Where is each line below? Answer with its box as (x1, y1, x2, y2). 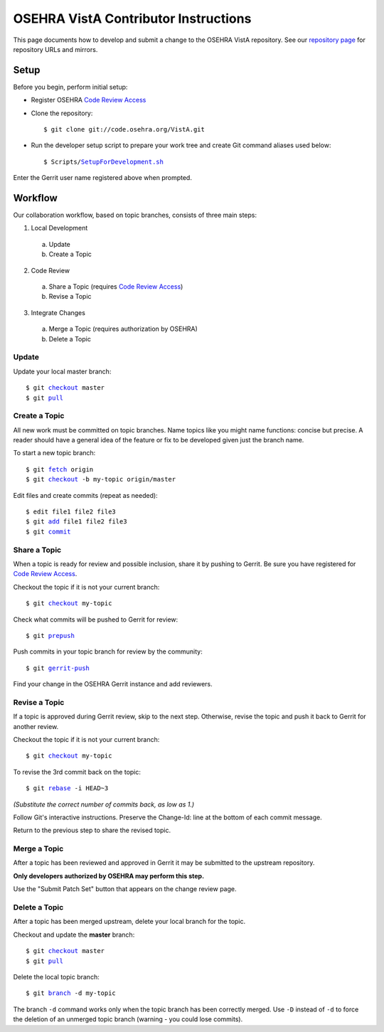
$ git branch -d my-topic (26, 989, 117, 997)
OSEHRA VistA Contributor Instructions (13, 11, 252, 26)
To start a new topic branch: (13, 449, 96, 457)
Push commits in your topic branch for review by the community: (13, 647, 203, 656)
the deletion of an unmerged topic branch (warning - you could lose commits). (13, 1015, 243, 1023)
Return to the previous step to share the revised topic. (13, 826, 171, 835)
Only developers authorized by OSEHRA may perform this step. (13, 871, 205, 880)
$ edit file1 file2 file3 (26, 508, 117, 516)
